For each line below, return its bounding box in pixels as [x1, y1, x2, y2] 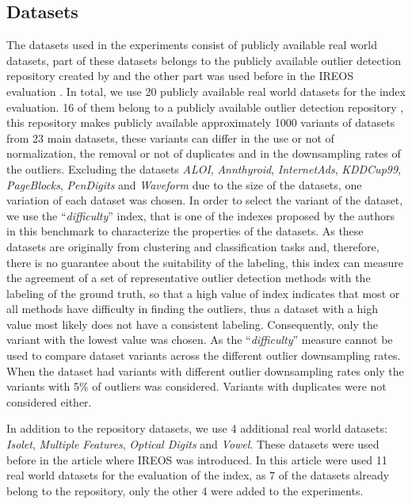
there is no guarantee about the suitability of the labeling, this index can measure [6, 254, 403, 270]
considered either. [6, 393, 92, 410]
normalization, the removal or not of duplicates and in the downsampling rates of [6, 145, 401, 162]
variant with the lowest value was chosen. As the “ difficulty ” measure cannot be [6, 331, 393, 348]
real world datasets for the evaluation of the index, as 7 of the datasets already [6, 467, 390, 483]
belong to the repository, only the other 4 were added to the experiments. [6, 482, 364, 498]
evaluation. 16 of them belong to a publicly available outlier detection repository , [6, 98, 404, 115]
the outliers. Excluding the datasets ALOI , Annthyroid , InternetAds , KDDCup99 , [6, 160, 402, 177]
